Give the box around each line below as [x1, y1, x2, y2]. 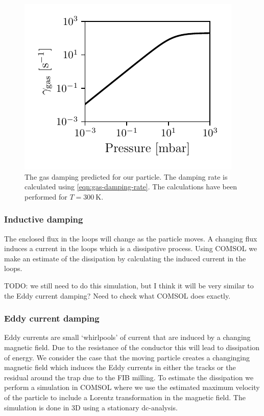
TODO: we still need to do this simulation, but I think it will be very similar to [4, 280, 254, 290]
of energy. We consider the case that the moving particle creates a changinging [4, 352, 250, 362]
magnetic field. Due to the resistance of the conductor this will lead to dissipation [4, 341, 259, 352]
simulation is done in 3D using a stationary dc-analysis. [4, 402, 178, 412]
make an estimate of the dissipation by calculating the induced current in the [4, 253, 246, 263]
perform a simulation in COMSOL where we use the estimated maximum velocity [4, 382, 260, 393]
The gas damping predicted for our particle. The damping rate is [25, 171, 228, 182]
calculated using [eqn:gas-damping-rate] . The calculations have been [25, 181, 237, 192]
